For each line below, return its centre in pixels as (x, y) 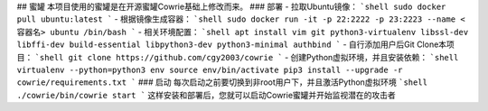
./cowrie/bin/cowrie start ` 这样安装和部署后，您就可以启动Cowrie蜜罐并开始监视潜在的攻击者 (206, 95)
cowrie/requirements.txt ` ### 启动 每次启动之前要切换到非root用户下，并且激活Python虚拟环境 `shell (222, 82)
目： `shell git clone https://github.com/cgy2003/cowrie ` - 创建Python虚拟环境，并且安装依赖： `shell (238, 57)
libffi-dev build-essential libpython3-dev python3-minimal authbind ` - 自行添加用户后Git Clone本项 (236, 44)
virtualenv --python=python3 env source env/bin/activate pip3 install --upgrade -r (210, 69)
